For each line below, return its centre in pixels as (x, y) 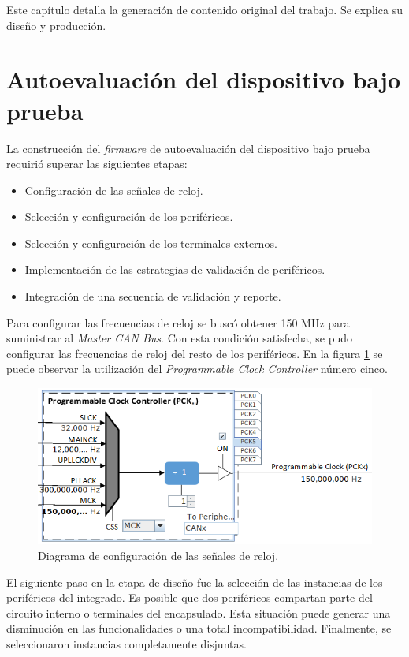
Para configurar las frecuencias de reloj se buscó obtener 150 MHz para (178, 322)
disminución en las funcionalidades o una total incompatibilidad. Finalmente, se (199, 628)
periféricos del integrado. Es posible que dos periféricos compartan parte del (190, 597)
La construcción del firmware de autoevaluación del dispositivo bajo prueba (188, 148)
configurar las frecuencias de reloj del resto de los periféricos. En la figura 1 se (195, 353)
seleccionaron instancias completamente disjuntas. (126, 643)
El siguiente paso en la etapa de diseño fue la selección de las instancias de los (195, 582)
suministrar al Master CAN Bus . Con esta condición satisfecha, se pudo (180, 338)
